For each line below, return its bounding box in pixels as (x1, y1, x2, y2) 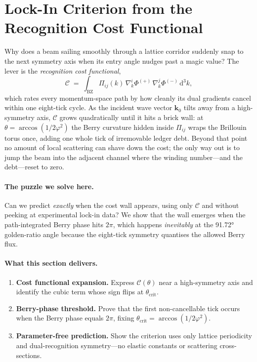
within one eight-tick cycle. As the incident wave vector (4, 102, 172, 113)
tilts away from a (183, 102, 235, 113)
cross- (219, 340, 237, 350)
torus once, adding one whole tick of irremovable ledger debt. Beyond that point (4, 132, 248, 143)
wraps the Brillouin (188, 121, 247, 132)
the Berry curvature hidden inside (71, 121, 174, 132)
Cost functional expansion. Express (16, 277, 134, 287)
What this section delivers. (4, 258, 98, 268)
